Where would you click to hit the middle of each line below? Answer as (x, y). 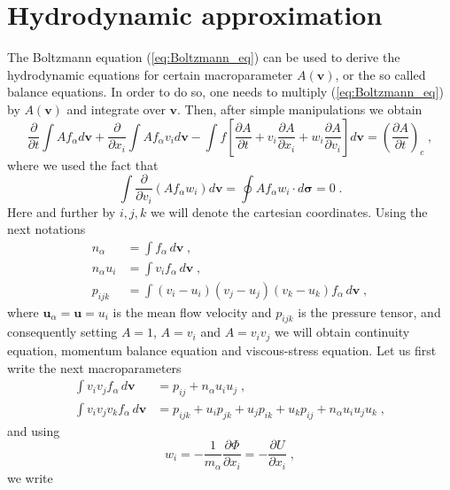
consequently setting (62, 332)
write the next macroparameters (94, 367)
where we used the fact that (83, 164)
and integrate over (116, 109)
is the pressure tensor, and (369, 311)
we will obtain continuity (342, 332)
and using (34, 430)
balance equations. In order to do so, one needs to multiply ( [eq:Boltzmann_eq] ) (225, 92)
